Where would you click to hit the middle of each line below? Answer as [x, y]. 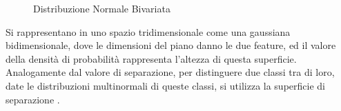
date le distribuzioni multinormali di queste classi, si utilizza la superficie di [165, 85]
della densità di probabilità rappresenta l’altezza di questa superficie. [151, 58]
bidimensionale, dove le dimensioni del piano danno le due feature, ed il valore [171, 45]
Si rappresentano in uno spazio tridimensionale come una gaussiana [148, 31]
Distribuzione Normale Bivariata [102, 8]
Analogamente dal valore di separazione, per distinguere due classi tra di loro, [170, 72]
